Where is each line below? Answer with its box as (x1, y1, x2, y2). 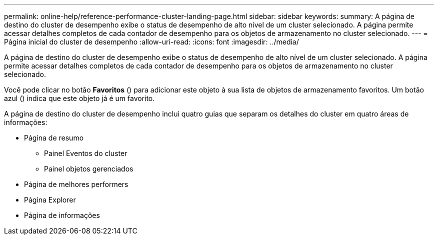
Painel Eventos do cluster (44, 149, 127, 157)
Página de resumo (24, 133, 84, 142)
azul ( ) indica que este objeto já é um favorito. (4, 94, 155, 102)
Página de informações (24, 211, 100, 219)
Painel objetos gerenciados (44, 164, 133, 173)
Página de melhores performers (24, 180, 128, 188)
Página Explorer (24, 195, 76, 204)
